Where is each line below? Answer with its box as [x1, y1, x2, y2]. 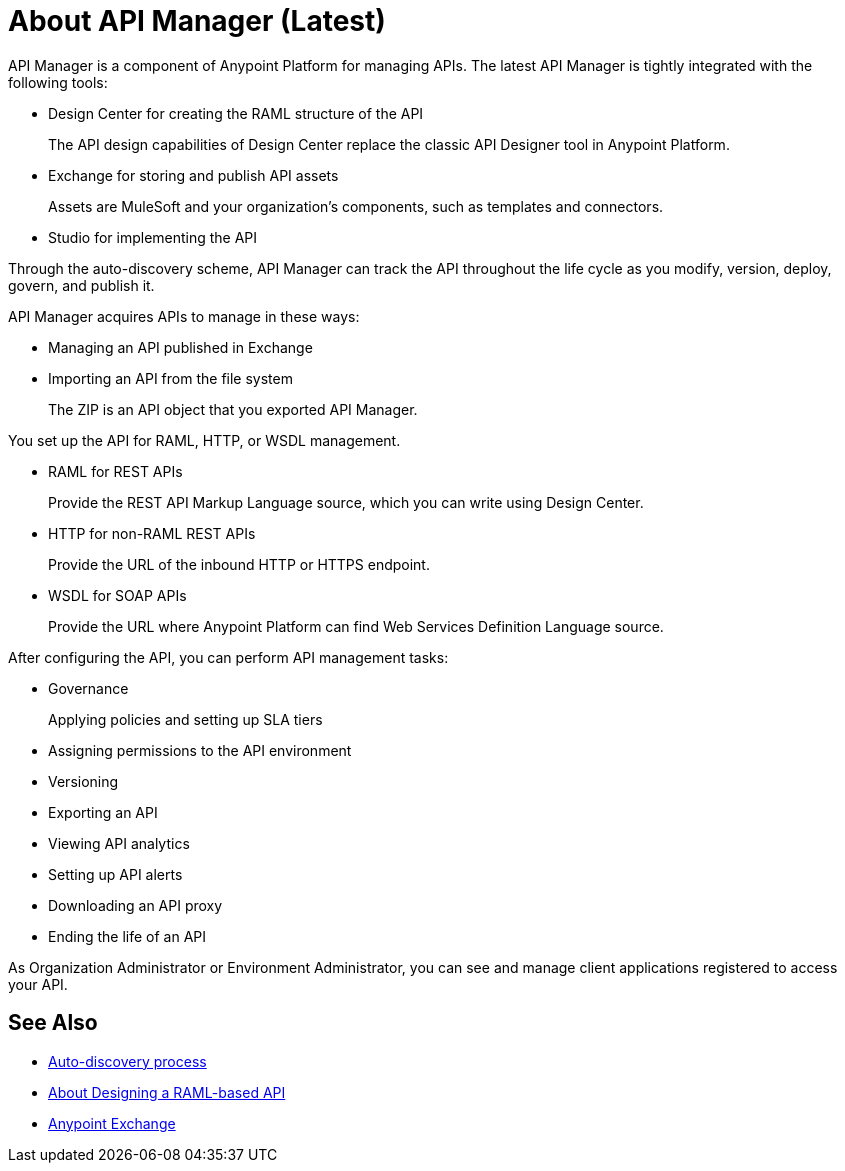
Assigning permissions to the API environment [48, 741, 352, 759]
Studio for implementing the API [48, 228, 258, 246]
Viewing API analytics [48, 834, 190, 852]
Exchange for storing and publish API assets [48, 166, 339, 184]
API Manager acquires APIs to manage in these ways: [8, 307, 360, 325]
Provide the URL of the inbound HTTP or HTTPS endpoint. [48, 555, 430, 573]
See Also [8, 1010, 98, 1036]
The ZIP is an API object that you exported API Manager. [48, 400, 418, 418]
